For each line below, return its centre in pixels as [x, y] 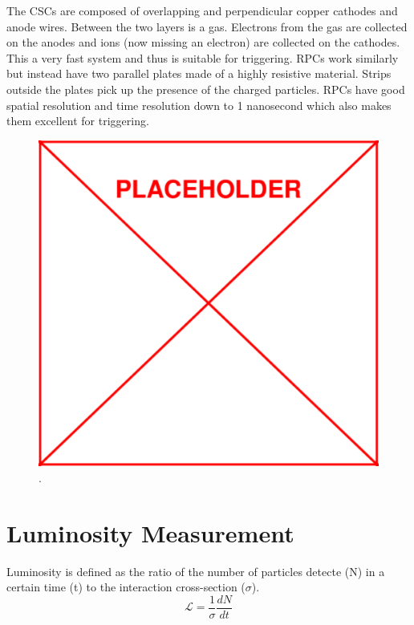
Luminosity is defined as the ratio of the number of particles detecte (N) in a [196, 571]
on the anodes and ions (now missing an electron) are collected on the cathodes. [203, 42]
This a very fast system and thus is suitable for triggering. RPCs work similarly [203, 57]
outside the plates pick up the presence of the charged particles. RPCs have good [206, 89]
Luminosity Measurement [150, 532]
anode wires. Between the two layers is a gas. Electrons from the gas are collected [207, 26]
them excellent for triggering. [78, 121]
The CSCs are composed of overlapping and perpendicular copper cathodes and [202, 10]
